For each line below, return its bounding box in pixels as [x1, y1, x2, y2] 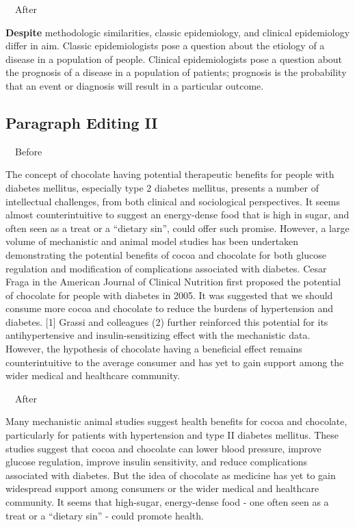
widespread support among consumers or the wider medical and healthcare [5, 481, 319, 496]
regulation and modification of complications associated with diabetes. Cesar [5, 261, 327, 275]
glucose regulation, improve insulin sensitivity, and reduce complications [5, 454, 308, 469]
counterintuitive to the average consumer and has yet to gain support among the [5, 355, 344, 369]
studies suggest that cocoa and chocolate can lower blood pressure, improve [5, 441, 321, 455]
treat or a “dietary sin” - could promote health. [5, 508, 204, 522]
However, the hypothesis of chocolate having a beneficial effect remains [5, 342, 302, 356]
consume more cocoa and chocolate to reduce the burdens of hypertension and [5, 301, 334, 316]
